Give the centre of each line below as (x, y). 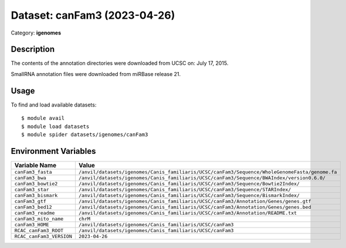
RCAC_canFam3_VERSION (43, 236)
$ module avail (43, 118)
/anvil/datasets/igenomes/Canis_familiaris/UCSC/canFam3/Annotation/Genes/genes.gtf (195, 201)
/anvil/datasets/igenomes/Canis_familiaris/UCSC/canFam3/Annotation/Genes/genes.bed (195, 207)
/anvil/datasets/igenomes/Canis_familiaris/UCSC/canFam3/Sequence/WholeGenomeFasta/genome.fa (208, 172)
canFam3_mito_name (39, 218)
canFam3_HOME (32, 224)
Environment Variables (53, 151)
